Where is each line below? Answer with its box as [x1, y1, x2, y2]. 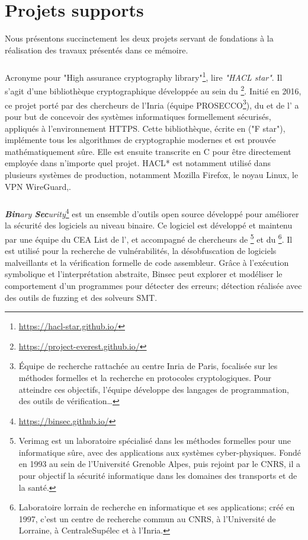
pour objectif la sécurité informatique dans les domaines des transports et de [18, 469, 297, 482]
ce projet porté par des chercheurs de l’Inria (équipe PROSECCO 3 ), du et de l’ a [5, 97, 299, 111]
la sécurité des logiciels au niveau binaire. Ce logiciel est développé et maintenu [5, 219, 293, 231]
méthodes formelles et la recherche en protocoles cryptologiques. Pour [18, 371, 271, 383]
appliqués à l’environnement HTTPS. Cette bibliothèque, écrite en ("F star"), [5, 122, 285, 134]
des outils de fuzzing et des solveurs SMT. [5, 291, 158, 303]
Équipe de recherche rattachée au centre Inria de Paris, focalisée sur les [18, 360, 278, 372]
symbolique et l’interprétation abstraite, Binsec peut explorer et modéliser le [5, 268, 283, 280]
